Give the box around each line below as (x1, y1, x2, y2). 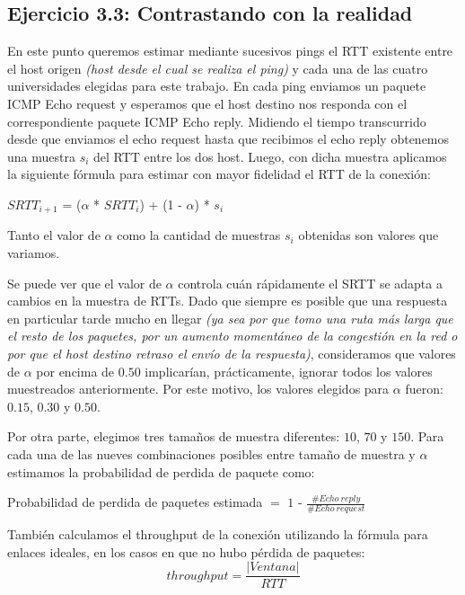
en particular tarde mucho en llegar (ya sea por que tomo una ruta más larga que (7, 308, 453, 327)
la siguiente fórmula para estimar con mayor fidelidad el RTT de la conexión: (7, 164, 431, 183)
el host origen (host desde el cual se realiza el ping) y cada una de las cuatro (7, 58, 428, 77)
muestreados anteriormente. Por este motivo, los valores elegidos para (7, 379, 390, 398)
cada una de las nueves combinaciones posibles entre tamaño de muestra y (7, 444, 416, 463)
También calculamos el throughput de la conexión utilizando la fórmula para (7, 524, 428, 543)
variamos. (7, 244, 60, 262)
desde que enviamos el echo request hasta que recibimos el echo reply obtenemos (7, 129, 450, 148)
